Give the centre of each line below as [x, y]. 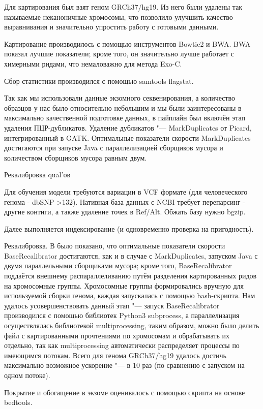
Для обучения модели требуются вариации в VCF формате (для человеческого [126, 191]
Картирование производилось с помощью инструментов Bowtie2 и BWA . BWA [127, 43]
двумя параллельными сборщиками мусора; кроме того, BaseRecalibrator [118, 265]
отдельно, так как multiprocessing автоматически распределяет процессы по [122, 345]
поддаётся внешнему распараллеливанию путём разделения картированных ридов [130, 276]
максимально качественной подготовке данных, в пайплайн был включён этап [125, 118]
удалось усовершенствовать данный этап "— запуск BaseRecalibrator [112, 305]
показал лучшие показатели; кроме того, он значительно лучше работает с [119, 54]
